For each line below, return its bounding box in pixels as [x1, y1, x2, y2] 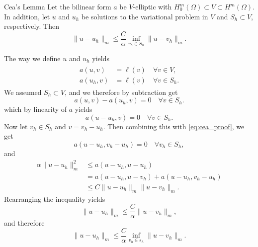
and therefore [4, 218, 45, 228]
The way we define [4, 53, 61, 63]
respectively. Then [4, 21, 59, 31]
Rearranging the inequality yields [4, 193, 105, 204]
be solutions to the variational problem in [81, 11, 208, 21]
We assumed [4, 86, 42, 97]
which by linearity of [4, 104, 67, 114]
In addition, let [4, 11, 50, 21]
